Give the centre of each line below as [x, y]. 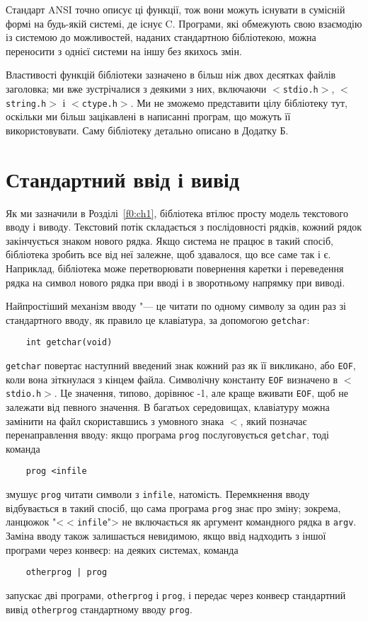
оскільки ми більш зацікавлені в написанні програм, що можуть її [148, 116]
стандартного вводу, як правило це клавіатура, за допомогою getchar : [158, 319]
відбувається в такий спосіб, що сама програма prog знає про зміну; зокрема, [173, 507]
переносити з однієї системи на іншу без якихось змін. [124, 51]
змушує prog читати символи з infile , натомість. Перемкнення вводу [158, 494]
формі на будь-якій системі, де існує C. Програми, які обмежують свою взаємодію [184, 23]
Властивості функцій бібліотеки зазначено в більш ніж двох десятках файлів [171, 75]
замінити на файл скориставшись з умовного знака [115, 420]
